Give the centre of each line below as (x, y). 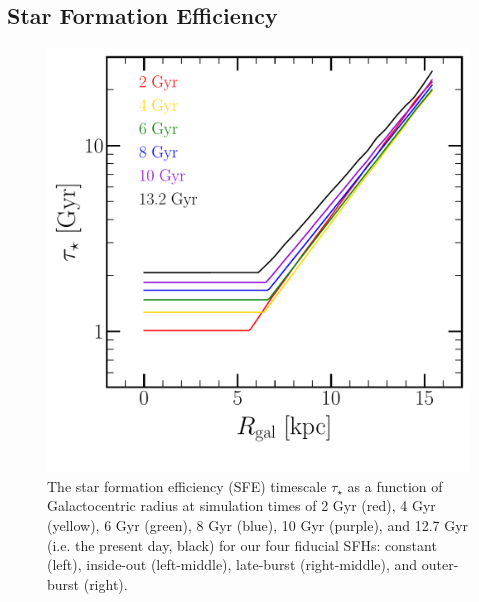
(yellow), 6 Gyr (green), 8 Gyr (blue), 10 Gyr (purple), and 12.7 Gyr (258, 524)
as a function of (395, 485)
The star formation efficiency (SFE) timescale (187, 485)
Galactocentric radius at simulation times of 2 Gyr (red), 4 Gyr (241, 505)
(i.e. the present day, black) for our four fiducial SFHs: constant (242, 544)
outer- (440, 564)
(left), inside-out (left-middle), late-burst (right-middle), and (232, 564)
